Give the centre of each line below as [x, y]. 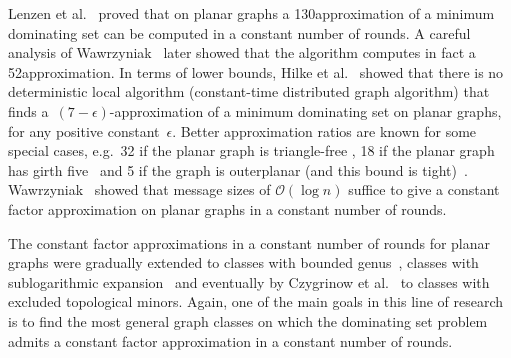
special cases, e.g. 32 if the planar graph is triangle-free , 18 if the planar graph [251, 150]
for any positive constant [84, 130]
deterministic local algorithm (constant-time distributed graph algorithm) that [249, 91]
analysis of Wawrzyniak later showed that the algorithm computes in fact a [242, 52]
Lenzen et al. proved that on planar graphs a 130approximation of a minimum [251, 13]
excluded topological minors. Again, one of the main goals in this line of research [256, 301]
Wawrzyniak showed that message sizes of [139, 189]
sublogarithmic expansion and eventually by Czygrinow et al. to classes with [249, 281]
